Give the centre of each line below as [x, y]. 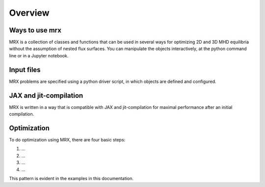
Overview [29, 13]
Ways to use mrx [35, 30]
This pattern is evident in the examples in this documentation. [71, 178]
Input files [25, 69]
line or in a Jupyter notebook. [39, 55]
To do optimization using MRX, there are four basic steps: [67, 139]
